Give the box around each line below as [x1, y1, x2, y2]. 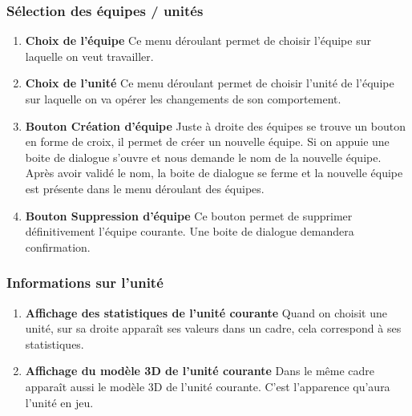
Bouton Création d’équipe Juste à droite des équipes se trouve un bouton [25, 117, 406, 134]
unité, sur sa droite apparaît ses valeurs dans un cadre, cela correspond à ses [25, 320, 402, 337]
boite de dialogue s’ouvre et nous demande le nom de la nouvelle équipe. [25, 148, 382, 165]
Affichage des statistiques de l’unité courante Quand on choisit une [25, 304, 388, 321]
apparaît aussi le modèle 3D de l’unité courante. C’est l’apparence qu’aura [25, 378, 390, 394]
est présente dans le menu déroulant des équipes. [25, 180, 265, 196]
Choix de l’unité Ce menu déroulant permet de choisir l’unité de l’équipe [25, 75, 394, 91]
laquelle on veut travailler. [25, 47, 154, 64]
